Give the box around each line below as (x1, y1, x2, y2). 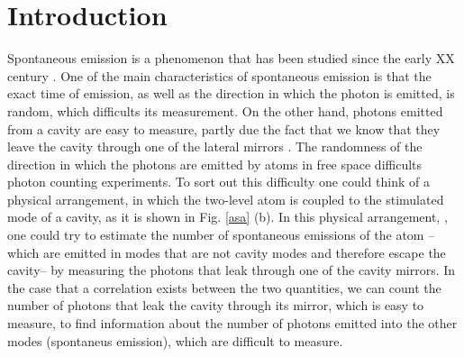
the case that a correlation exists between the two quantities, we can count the (7, 278, 441, 297)
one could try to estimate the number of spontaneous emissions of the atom (7, 225, 424, 244)
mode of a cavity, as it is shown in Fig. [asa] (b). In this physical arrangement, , (7, 207, 448, 226)
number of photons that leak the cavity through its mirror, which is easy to (7, 296, 424, 315)
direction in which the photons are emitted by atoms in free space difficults (7, 154, 423, 173)
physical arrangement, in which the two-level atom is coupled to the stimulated (7, 189, 444, 208)
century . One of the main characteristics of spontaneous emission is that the (7, 66, 432, 85)
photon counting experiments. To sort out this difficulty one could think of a (7, 172, 430, 191)
